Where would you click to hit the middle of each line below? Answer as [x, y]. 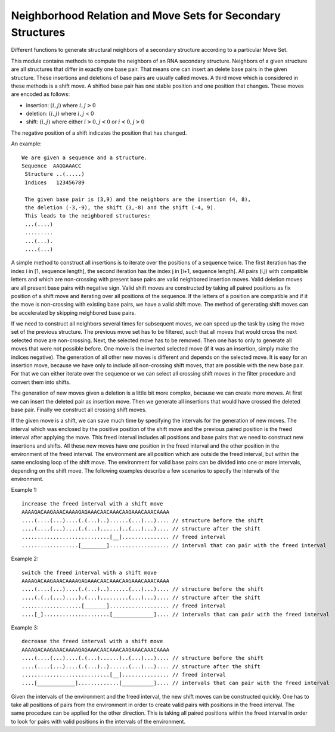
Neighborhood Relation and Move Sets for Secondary [146, 15]
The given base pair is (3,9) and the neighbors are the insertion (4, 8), [138, 199]
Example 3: [25, 627]
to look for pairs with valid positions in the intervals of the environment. [98, 721]
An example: [26, 144]
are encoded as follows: [41, 94]
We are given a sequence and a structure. [85, 157]
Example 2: [25, 559]
